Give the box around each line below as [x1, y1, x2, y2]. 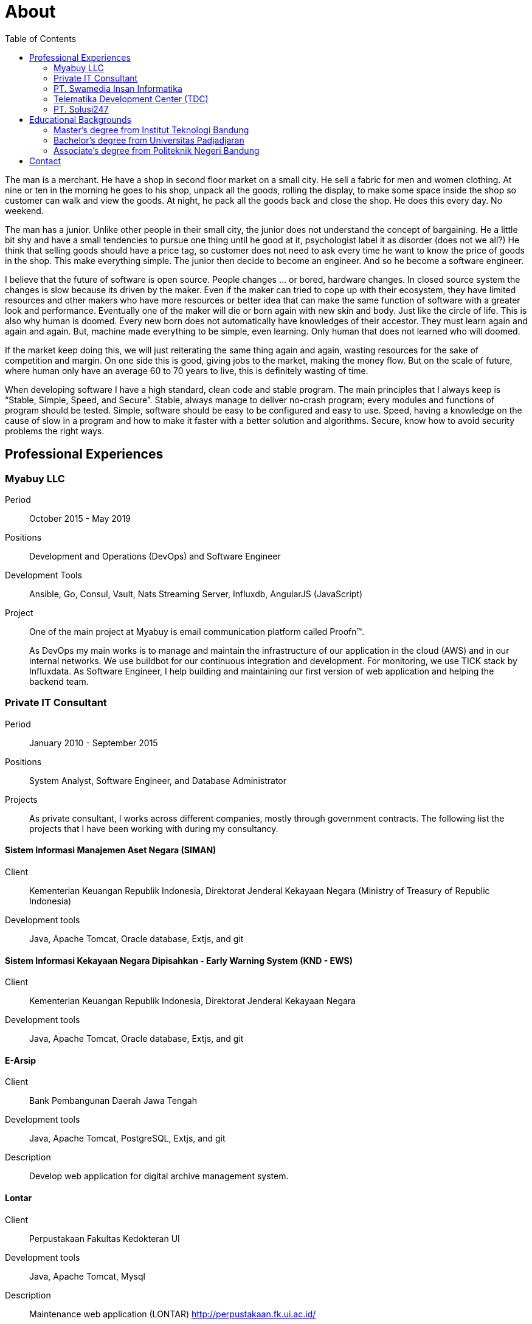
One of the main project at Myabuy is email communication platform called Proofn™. [29, 626, 365, 637]
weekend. [5, 205, 44, 216]
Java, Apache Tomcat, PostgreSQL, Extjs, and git [29, 1133, 226, 1144]
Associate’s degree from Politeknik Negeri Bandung [54, 145, 260, 156]
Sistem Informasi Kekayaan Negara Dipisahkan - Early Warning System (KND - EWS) [5, 955, 353, 966]
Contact [29, 155, 61, 166]
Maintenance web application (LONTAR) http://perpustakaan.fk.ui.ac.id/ [29, 1308, 316, 1319]
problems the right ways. [5, 425, 105, 436]
